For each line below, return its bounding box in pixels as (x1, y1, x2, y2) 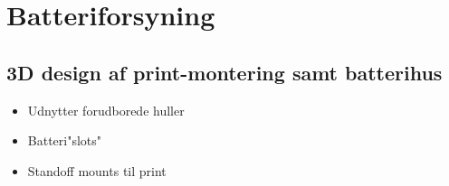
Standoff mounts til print (27, 161, 167, 180)
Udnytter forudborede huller (27, 100, 185, 119)
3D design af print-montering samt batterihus (6, 58, 443, 86)
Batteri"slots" (27, 131, 102, 150)
